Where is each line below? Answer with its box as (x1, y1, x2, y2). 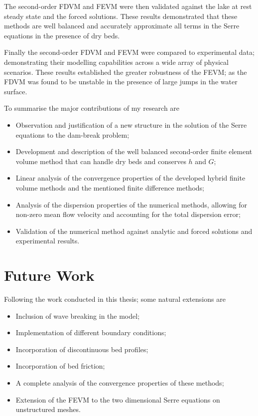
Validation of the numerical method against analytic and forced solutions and (15, 225, 253, 236)
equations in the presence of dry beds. (4, 30, 120, 40)
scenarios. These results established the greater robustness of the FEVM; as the (4, 66, 247, 77)
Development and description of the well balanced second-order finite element (15, 146, 253, 157)
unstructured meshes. (15, 404, 81, 415)
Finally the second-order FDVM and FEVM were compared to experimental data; (4, 47, 255, 57)
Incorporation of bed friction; (15, 361, 105, 371)
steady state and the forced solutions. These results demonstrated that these (4, 10, 238, 21)
